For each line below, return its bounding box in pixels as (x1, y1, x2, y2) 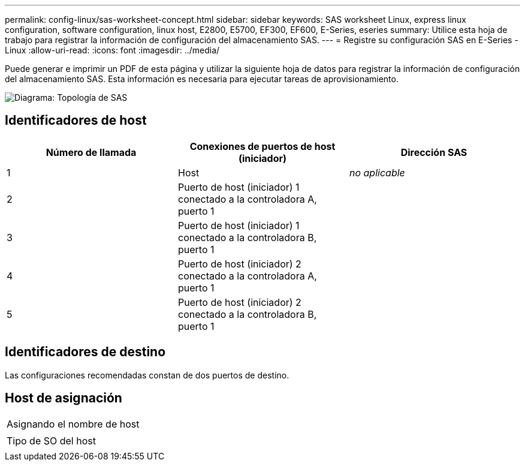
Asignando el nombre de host (7, 417, 140, 430)
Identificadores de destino (5, 344, 166, 360)
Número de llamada (46, 146, 137, 158)
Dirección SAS (400, 146, 467, 158)
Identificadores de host (5, 113, 147, 128)
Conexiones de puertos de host (189, 140, 336, 152)
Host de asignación (5, 390, 122, 406)
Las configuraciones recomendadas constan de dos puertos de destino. (5, 369, 289, 380)
